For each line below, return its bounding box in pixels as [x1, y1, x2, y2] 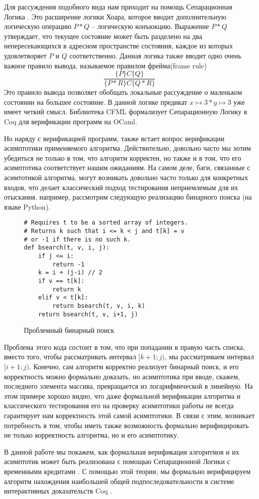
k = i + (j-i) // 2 [38, 269, 103, 276]
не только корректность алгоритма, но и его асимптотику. [4, 430, 179, 440]
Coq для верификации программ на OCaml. [4, 116, 137, 126]
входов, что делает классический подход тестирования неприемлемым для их [4, 182, 239, 192]
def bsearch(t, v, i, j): [24, 244, 110, 251]
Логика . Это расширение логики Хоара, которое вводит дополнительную [4, 11, 227, 21]
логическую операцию [4, 21, 72, 31]
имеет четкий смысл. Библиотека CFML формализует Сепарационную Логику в [4, 106, 247, 117]
